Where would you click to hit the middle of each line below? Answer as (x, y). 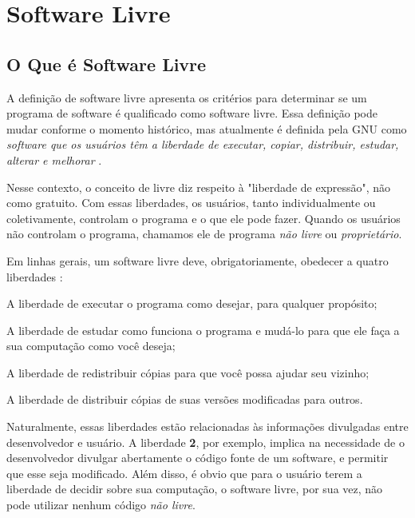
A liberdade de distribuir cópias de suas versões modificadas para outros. (185, 399)
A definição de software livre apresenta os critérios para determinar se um (187, 97)
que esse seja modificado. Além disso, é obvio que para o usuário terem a (184, 473)
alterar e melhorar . (54, 159)
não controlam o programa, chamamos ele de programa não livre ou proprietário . (204, 234)
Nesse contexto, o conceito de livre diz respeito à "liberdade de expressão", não (199, 187)
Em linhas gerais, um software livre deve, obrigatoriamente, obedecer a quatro (198, 260)
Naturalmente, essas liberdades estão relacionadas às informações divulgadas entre (207, 426)
